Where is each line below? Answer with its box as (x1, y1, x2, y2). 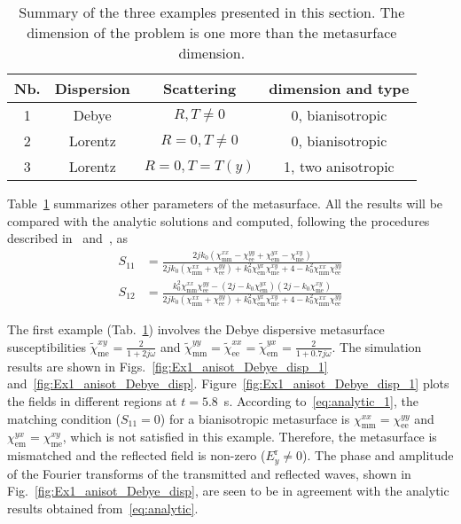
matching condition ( (7, 409, 121, 427)
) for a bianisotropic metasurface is (160, 409, 350, 427)
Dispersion (54, 78, 130, 98)
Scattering (162, 78, 237, 98)
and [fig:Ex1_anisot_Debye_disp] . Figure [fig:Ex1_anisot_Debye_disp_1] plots (7, 374, 449, 393)
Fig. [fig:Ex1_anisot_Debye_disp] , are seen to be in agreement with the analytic (7, 481, 449, 500)
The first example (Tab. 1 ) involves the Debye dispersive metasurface (7, 319, 385, 338)
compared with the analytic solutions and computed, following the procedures (7, 211, 430, 230)
